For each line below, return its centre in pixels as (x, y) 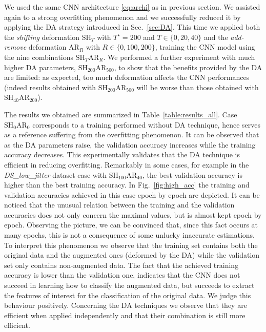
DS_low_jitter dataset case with (56, 174)
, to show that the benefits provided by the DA (188, 67)
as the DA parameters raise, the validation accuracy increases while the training (130, 144)
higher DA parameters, (40, 67)
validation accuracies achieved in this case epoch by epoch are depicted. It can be (132, 194)
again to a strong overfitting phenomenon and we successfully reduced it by (122, 17)
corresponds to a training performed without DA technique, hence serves (146, 124)
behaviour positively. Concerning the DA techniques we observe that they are (126, 305)
